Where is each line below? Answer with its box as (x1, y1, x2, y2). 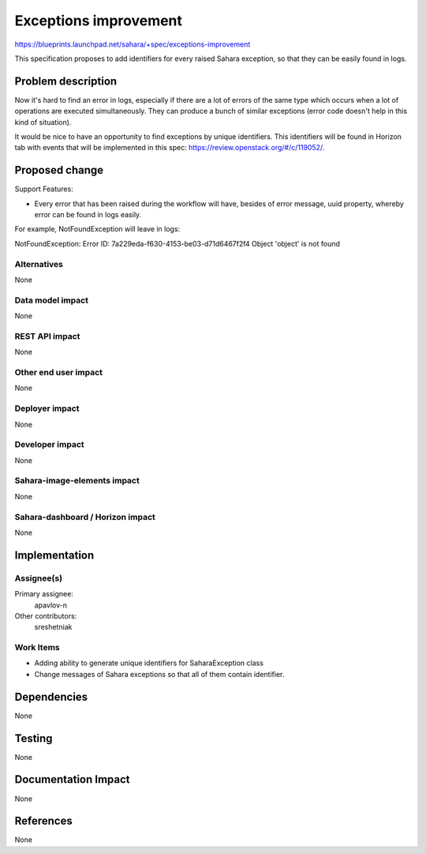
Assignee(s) (14, 573, 63, 584)
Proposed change (14, 164, 104, 177)
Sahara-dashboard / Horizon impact (14, 511, 155, 522)
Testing (14, 732, 53, 745)
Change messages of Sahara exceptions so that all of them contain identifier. (34, 669, 285, 679)
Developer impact (14, 439, 84, 450)
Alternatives (14, 258, 63, 269)
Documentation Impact (14, 773, 130, 786)
